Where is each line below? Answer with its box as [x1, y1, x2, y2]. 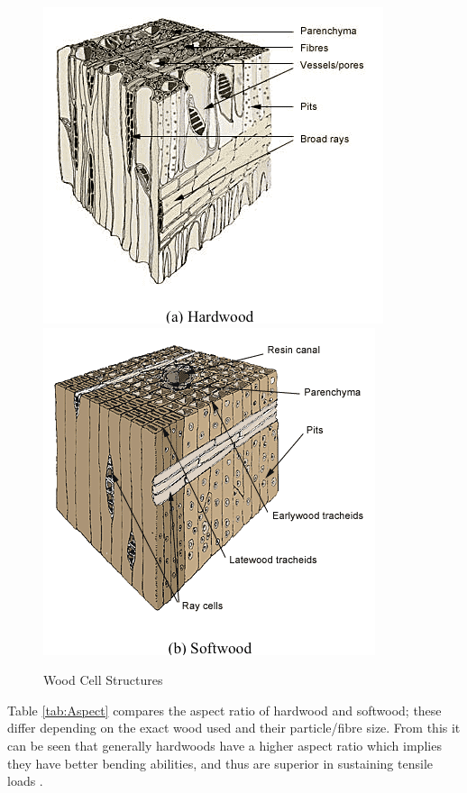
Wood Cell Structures [43, 670, 163, 689]
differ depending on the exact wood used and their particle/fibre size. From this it [7, 718, 461, 737]
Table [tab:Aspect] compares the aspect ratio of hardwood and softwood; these [7, 700, 442, 719]
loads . [7, 771, 43, 790]
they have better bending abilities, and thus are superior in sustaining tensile [7, 753, 433, 772]
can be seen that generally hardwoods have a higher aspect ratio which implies [7, 735, 442, 754]
